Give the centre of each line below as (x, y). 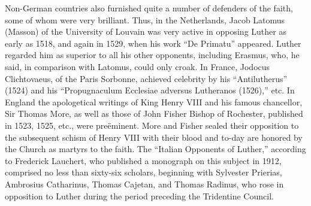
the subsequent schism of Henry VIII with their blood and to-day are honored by (154, 137)
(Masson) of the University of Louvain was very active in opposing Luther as (146, 31)
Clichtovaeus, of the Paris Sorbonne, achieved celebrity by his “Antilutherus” (146, 78)
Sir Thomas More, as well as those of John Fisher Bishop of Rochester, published (154, 113)
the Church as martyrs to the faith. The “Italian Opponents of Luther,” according (155, 149)
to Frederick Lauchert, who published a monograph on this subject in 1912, (143, 160)
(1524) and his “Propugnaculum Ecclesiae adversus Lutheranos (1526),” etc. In (150, 90)
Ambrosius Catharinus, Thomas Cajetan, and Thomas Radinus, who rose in (144, 184)
